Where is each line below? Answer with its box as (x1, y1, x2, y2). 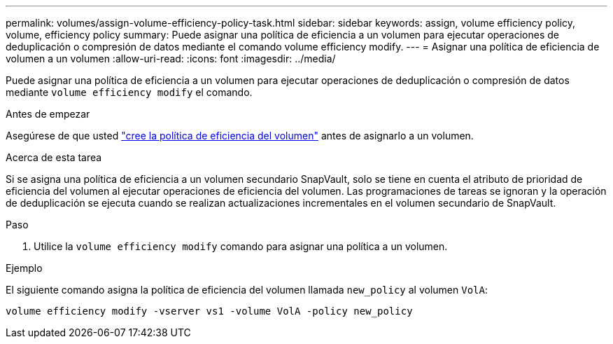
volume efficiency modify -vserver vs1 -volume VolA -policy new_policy (6, 305, 413, 317)
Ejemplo (6, 262, 43, 274)
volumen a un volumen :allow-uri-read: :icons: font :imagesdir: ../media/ (6, 53, 336, 64)
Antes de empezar (6, 108, 90, 120)
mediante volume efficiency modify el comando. (6, 86, 253, 98)
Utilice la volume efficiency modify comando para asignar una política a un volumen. (34, 240, 448, 252)
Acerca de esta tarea (6, 151, 102, 163)
